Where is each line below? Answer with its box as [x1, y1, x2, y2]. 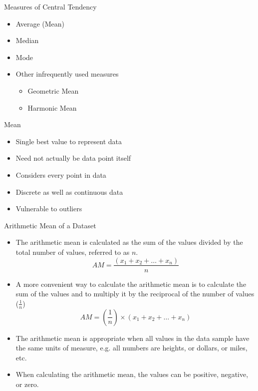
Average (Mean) [15, 18, 65, 29]
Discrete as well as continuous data [15, 186, 123, 197]
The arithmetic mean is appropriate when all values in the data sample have [15, 332, 250, 343]
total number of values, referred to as [15, 246, 130, 257]
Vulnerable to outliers [15, 203, 82, 214]
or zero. [15, 378, 39, 389]
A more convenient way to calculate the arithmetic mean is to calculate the [15, 278, 247, 289]
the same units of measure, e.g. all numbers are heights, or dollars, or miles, [15, 342, 248, 353]
